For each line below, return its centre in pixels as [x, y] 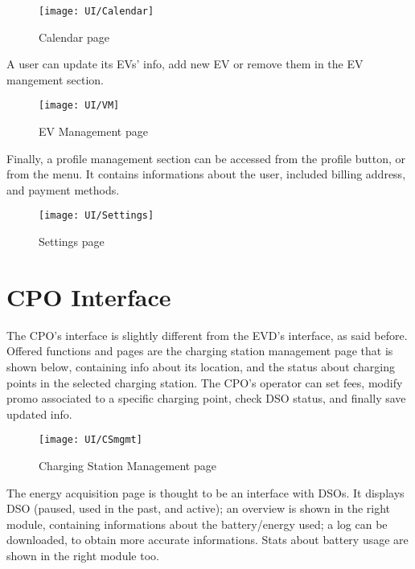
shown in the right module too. [83, 556]
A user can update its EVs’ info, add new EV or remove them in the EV [185, 64]
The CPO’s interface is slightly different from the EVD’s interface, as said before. [207, 335]
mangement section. [55, 79]
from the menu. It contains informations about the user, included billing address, [206, 174]
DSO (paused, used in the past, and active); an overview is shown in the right [199, 508]
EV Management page [93, 131]
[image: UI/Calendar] [97, 11]
